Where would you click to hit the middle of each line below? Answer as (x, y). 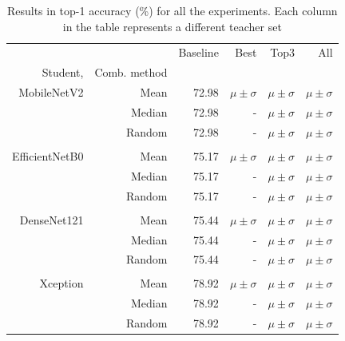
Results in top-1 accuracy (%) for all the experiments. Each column (172, 10)
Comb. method (131, 72)
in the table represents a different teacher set (172, 26)
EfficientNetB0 (48, 155)
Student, (63, 72)
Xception (61, 283)
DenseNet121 (52, 219)
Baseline (198, 52)
